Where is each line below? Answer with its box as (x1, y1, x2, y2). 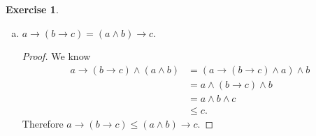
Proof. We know (22, 49, 91, 63)
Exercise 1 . (6, 2, 59, 16)
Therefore (22, 116, 64, 130)
